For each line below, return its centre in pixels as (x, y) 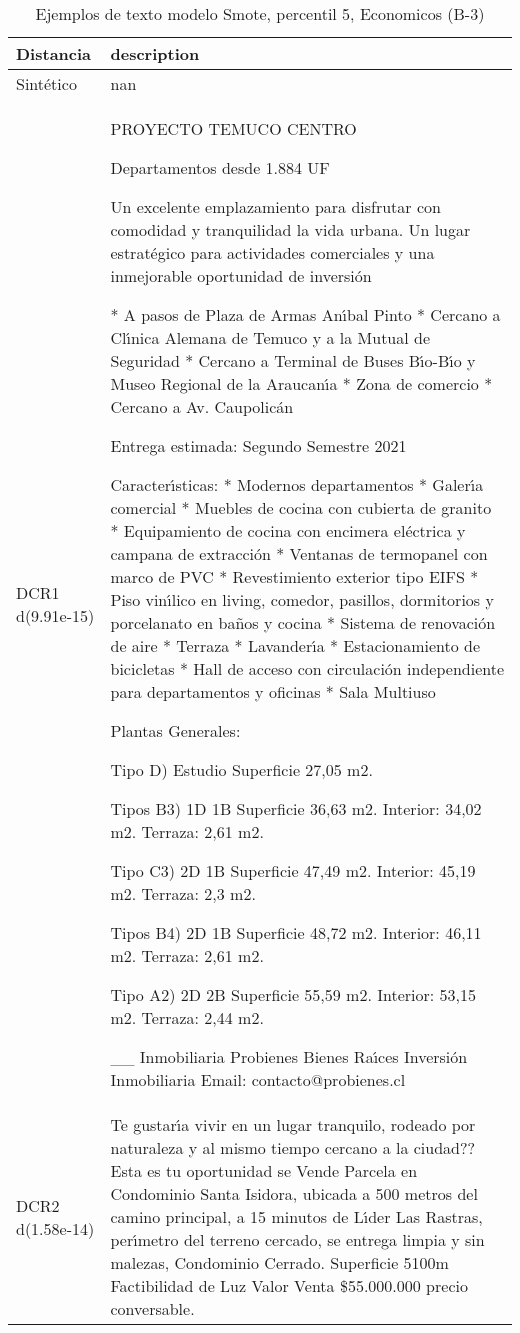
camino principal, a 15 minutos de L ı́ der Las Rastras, (296, 1216)
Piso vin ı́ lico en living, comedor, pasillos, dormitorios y (302, 599)
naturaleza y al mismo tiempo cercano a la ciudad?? (293, 1147)
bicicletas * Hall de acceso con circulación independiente (307, 668)
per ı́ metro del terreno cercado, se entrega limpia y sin (297, 1239)
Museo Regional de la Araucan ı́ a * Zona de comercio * (301, 383)
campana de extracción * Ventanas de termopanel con (299, 553)
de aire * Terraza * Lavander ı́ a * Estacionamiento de (295, 645)
